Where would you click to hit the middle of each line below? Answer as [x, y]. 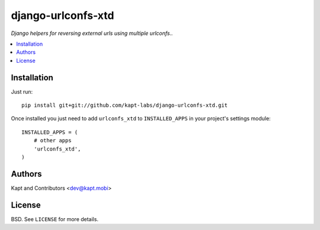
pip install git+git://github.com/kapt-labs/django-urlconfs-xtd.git [125, 106]
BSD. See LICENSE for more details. [55, 219]
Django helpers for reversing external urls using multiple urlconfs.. [92, 33]
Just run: [22, 91]
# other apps [52, 140]
